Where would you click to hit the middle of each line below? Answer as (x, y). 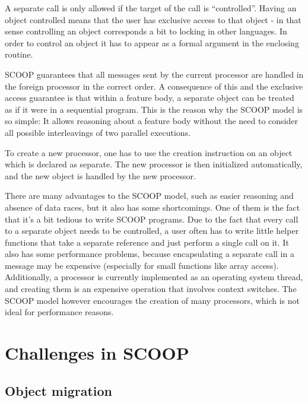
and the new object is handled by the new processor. (100, 175)
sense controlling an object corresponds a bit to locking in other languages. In (146, 31)
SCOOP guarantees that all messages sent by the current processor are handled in (154, 74)
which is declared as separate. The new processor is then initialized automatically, (154, 164)
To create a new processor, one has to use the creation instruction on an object (149, 152)
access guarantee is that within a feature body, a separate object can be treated (150, 98)
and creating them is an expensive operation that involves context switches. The (151, 289)
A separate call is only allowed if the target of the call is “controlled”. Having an (151, 8)
